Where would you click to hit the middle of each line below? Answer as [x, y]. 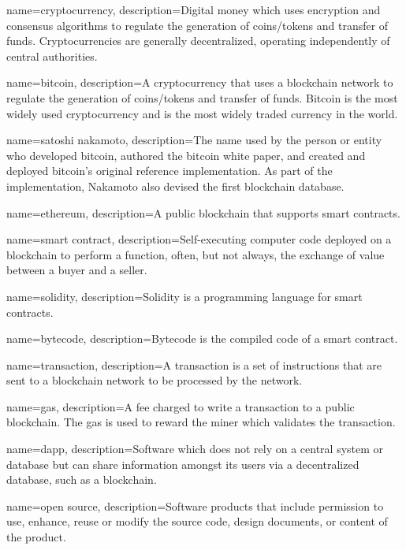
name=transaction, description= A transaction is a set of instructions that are [194, 364]
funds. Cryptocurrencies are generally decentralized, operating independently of [198, 41]
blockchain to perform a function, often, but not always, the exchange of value [196, 254]
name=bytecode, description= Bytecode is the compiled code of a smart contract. [202, 338]
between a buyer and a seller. [77, 270]
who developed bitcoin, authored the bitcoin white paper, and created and [186, 155]
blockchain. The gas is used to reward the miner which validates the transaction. [201, 422]
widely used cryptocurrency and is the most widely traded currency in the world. [202, 113]
